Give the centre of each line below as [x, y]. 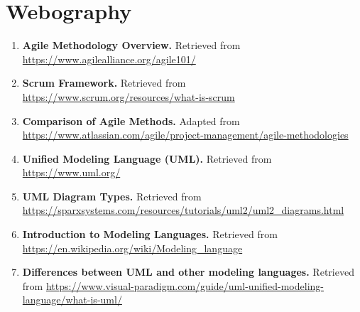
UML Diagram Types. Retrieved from [112, 196]
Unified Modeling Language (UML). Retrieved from [147, 158]
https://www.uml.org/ [71, 172]
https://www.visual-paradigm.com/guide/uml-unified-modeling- [185, 285]
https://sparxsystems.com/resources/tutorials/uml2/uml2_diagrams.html [183, 210]
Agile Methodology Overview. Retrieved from [131, 45]
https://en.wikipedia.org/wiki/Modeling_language [132, 248]
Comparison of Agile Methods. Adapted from [131, 120]
